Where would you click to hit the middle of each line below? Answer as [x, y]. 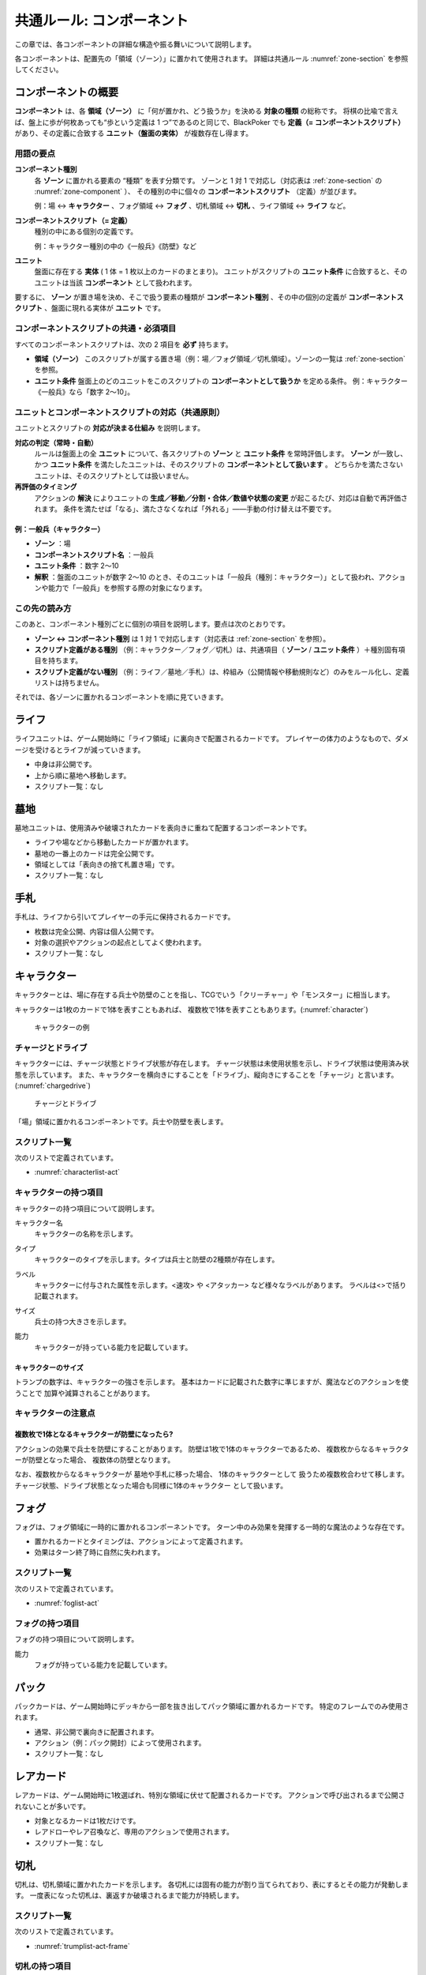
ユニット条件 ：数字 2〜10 [77, 566]
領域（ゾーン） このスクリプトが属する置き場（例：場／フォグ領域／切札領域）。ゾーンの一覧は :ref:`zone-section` [220, 359]
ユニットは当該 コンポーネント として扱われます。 [115, 282]
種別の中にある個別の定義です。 [86, 231]
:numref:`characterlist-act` [77, 1172]
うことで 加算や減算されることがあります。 [84, 1393]
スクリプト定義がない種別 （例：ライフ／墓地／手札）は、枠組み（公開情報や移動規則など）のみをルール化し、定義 [222, 671]
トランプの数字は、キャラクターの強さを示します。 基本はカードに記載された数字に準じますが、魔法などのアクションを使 [212, 1382]
